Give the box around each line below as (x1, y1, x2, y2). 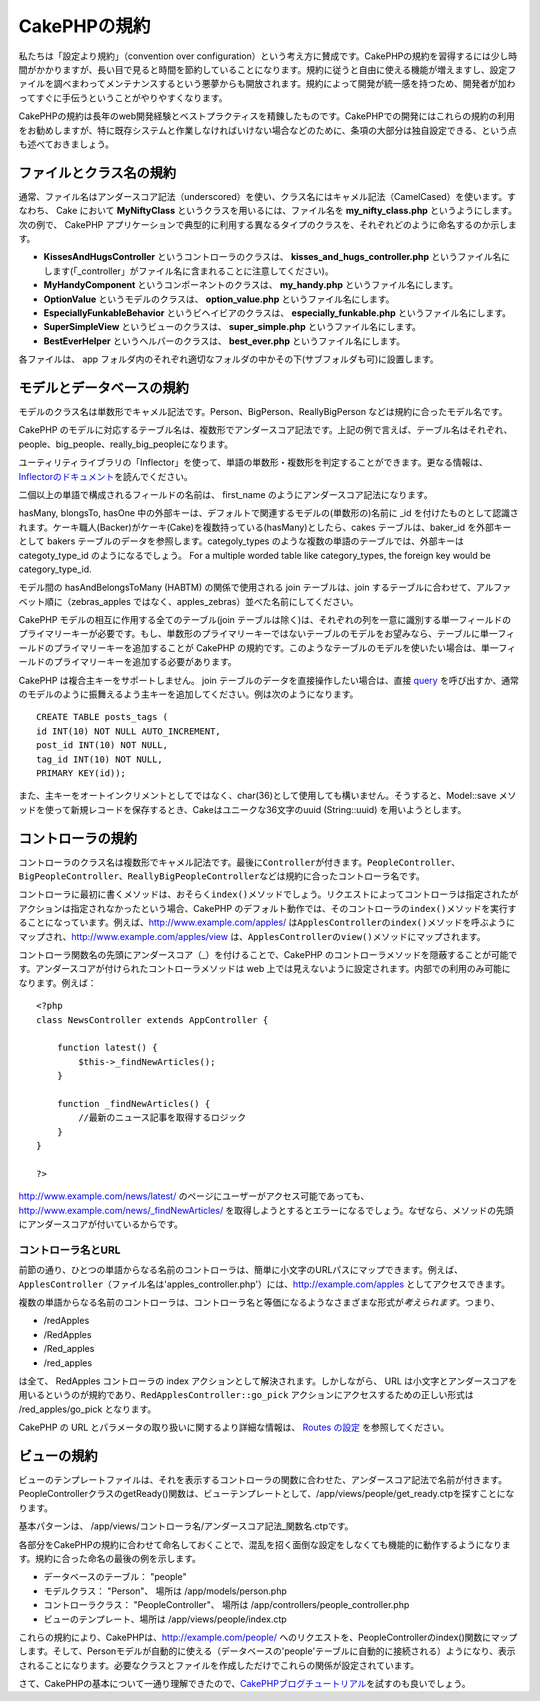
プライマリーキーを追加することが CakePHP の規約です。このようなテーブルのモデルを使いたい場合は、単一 (53, 641, 499, 654)
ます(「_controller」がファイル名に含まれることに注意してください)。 (51, 265, 334, 277)
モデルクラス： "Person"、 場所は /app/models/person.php (43, 1585, 287, 1597)
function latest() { (56, 1042, 158, 1054)
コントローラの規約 (18, 830, 137, 847)
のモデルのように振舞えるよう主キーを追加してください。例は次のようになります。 (18, 688, 359, 700)
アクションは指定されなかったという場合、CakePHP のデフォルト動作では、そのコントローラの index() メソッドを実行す (18, 902, 517, 914)
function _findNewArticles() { (56, 1098, 211, 1109)
